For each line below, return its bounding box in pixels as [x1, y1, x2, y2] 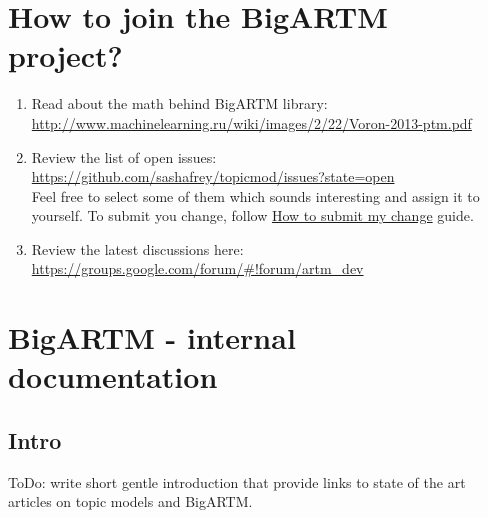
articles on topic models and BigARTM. [8, 491, 253, 512]
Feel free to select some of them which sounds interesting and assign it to [31, 185, 480, 206]
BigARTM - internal [8, 317, 296, 358]
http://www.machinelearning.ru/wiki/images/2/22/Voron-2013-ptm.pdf [31, 112, 472, 133]
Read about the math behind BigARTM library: [31, 93, 328, 114]
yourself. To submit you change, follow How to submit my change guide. [31, 205, 474, 226]
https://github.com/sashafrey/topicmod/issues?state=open [31, 166, 395, 187]
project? [8, 35, 123, 76]
